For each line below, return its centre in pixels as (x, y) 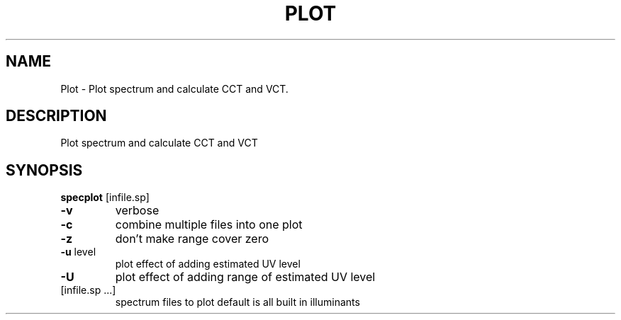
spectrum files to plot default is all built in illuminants (237, 302)
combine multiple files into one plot (209, 225)
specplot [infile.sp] (105, 198)
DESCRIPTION (56, 116)
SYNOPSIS (44, 170)
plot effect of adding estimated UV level (208, 264)
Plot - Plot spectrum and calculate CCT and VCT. (174, 88)
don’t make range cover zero (192, 239)
